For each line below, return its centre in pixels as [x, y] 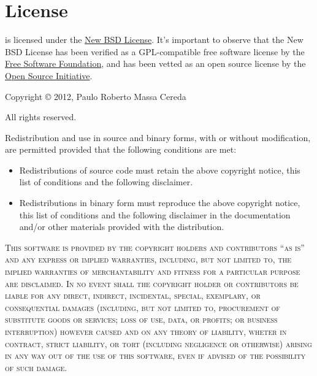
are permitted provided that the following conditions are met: [121, 149]
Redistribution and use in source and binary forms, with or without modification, [158, 137]
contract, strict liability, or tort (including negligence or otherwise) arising [158, 343]
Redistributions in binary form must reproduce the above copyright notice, [160, 203]
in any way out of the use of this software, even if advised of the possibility [155, 355]
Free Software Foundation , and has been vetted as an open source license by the [155, 63]
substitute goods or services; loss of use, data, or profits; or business [141, 319]
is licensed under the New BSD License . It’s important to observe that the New [154, 40]
